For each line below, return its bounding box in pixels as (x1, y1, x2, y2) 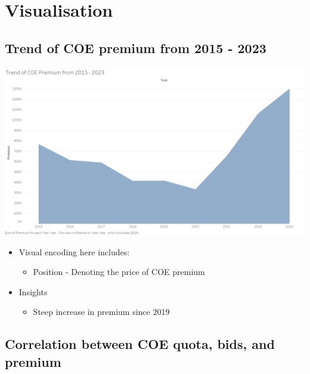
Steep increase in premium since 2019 (33, 305, 170, 318)
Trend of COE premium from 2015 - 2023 (5, 38, 266, 57)
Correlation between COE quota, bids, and (5, 335, 275, 353)
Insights (18, 285, 48, 298)
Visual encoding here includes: (18, 245, 130, 258)
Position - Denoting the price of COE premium (33, 265, 205, 278)
